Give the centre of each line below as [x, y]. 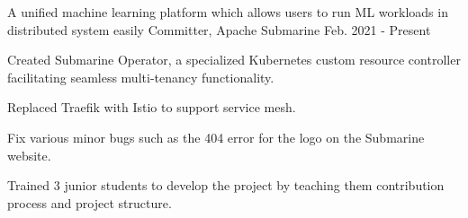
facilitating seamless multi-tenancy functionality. [141, 77]
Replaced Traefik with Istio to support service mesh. [152, 107]
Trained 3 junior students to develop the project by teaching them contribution [226, 185]
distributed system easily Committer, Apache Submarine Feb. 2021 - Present [219, 29]
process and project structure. [90, 202]
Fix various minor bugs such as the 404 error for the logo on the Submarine [216, 137]
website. [29, 155]
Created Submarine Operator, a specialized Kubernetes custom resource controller [234, 60]
